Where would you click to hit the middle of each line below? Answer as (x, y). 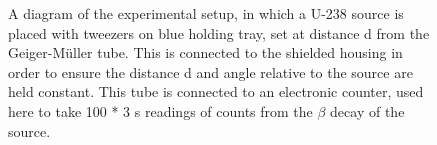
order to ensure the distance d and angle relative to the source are (210, 71)
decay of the (367, 110)
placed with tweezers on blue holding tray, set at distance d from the (219, 32)
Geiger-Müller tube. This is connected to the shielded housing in (205, 52)
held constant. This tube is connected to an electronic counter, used (216, 91)
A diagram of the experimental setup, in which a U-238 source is (206, 13)
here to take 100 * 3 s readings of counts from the (160, 110)
